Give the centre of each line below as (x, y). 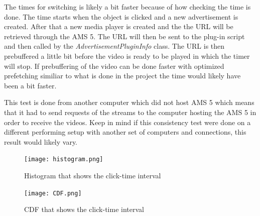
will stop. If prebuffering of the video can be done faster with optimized (114, 66)
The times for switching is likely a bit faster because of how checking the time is (127, 7)
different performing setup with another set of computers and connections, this (125, 132)
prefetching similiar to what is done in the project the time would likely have (122, 76)
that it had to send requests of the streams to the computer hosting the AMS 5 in (130, 112)
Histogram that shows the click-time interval (93, 175)
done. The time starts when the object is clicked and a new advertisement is (121, 16)
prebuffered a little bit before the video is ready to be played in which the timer (127, 56)
